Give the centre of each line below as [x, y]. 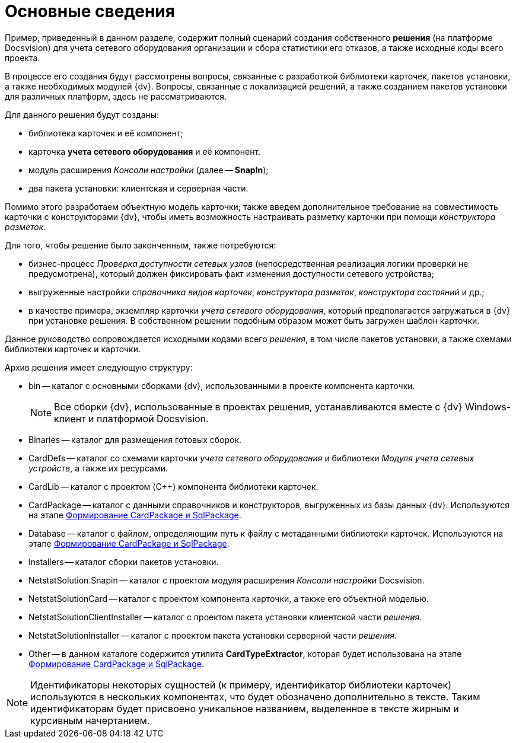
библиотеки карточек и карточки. [73, 349]
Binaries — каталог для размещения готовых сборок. [135, 439]
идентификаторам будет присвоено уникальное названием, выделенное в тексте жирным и [245, 708]
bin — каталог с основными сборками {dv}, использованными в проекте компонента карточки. [222, 385]
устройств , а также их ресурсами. [98, 468]
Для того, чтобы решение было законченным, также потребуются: [141, 245]
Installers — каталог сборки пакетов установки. [124, 562]
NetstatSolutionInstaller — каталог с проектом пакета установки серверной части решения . [213, 635]
